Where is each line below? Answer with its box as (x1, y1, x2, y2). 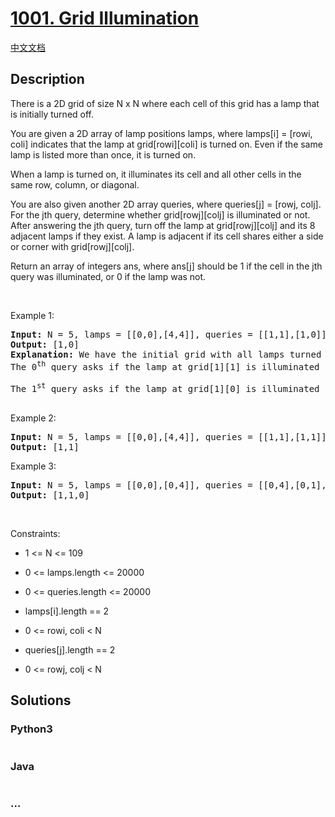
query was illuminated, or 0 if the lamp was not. (10, 270, 207, 282)
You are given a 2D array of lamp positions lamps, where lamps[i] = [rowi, (10, 127, 313, 139)
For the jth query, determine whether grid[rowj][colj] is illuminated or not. (10, 208, 311, 221)
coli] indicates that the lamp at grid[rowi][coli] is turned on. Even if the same (10, 138, 323, 150)
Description (10, 71, 85, 88)
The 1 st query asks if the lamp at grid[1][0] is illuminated (10, 381, 320, 395)
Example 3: (10, 460, 57, 472)
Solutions (10, 692, 72, 709)
